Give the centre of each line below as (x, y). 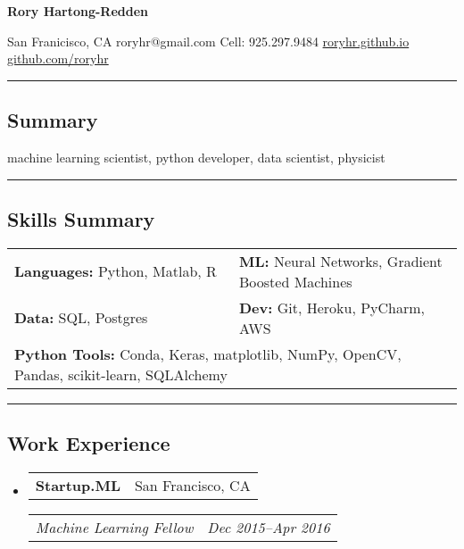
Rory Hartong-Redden (78, 11)
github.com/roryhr (58, 58)
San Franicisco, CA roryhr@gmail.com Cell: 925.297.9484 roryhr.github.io (208, 41)
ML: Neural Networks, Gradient (341, 261)
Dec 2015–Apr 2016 (269, 527)
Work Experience (89, 443)
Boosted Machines (296, 281)
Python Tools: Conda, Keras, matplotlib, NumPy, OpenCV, (208, 354)
